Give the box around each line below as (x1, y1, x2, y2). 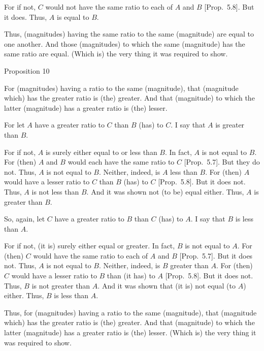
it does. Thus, (4, 11, 47, 22)
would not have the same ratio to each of (45, 2, 173, 12)
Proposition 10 (4, 65, 50, 76)
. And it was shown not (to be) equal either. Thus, (86, 186, 244, 197)
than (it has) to (107, 270, 155, 281)
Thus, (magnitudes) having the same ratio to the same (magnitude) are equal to (4, 28, 254, 39)
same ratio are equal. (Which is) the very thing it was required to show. (4, 48, 228, 59)
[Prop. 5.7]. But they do (184, 156, 260, 167)
